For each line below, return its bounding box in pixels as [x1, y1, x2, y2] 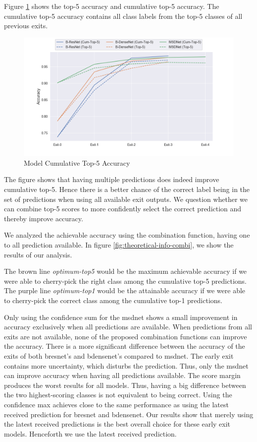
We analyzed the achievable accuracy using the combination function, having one [4, 230, 250, 240]
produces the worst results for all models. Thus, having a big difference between [4, 379, 246, 390]
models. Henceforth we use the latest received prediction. [4, 428, 177, 439]
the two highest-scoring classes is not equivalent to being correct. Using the [4, 389, 232, 400]
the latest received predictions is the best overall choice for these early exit [4, 419, 231, 429]
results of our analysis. [4, 249, 72, 259]
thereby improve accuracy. [4, 213, 83, 223]
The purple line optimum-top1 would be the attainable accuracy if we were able [4, 285, 246, 296]
